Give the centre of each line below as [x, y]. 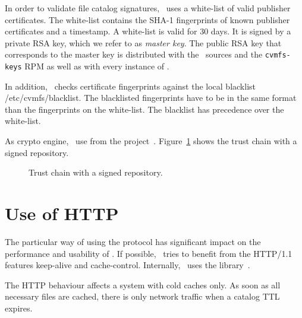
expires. [19, 308]
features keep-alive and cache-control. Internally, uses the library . [128, 265]
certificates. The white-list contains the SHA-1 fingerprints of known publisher [147, 19]
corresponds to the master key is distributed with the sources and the [134, 54]
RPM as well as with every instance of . [97, 66]
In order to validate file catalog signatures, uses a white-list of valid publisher [148, 8]
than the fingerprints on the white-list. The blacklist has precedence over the [144, 109]
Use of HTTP [62, 213]
